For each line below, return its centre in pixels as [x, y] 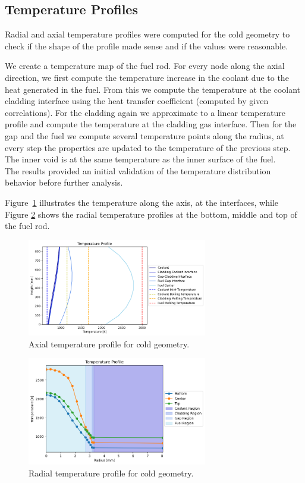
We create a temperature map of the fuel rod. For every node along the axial [145, 66]
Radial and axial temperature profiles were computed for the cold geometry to [147, 34]
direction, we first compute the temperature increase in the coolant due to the [147, 77]
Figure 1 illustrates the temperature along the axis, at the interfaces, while [142, 202]
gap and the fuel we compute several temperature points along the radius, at [144, 135]
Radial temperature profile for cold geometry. [111, 473]
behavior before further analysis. [64, 182]
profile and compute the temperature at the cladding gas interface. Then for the [151, 124]
